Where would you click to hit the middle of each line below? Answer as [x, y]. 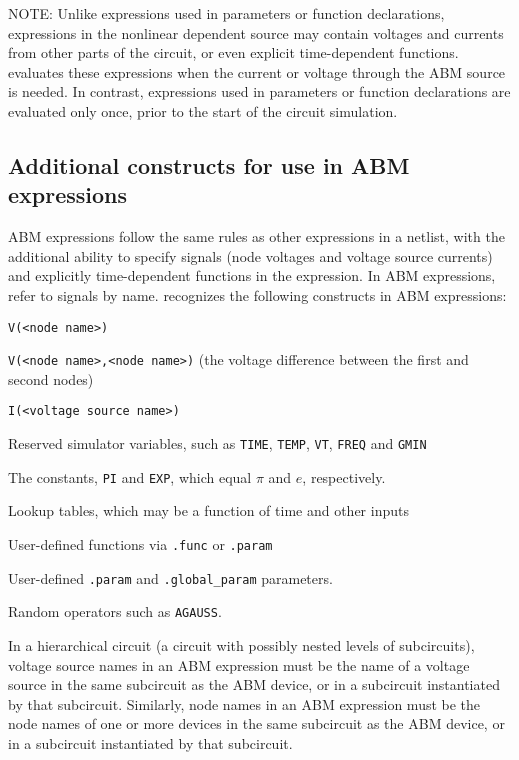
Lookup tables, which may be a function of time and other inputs [208, 510]
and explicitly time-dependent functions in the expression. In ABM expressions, [252, 275]
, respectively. [344, 476]
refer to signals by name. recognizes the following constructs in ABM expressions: [257, 294]
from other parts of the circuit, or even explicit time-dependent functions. [233, 52]
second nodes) [51, 378]
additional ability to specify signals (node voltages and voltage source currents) [250, 255]
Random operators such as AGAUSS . [115, 611]
